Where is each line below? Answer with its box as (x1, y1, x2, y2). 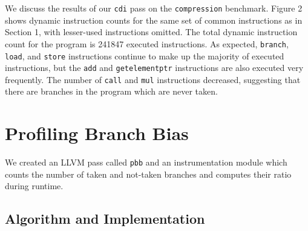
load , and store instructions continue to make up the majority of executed (5, 49, 284, 62)
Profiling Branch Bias (5, 121, 189, 146)
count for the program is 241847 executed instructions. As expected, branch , (5, 37, 289, 50)
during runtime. (5, 179, 64, 192)
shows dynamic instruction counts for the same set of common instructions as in (5, 13, 303, 26)
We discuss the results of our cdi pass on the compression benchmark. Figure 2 (5, 2, 303, 14)
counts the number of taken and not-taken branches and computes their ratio (5, 167, 292, 180)
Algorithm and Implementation (5, 209, 205, 228)
